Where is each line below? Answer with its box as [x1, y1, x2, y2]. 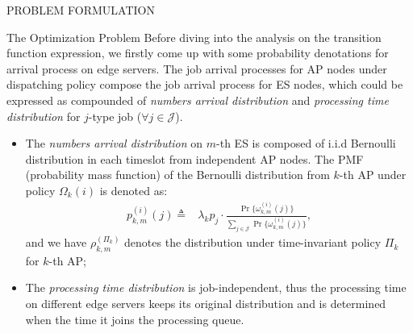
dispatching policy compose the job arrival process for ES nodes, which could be [6, 76, 403, 93]
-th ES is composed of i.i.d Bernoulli [216, 135, 396, 152]
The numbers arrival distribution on [25, 135, 203, 152]
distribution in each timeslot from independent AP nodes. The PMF [25, 150, 364, 167]
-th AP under [339, 166, 407, 183]
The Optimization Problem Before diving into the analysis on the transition [6, 28, 382, 45]
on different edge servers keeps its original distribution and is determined [25, 295, 386, 312]
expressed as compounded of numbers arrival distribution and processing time [6, 91, 389, 108]
